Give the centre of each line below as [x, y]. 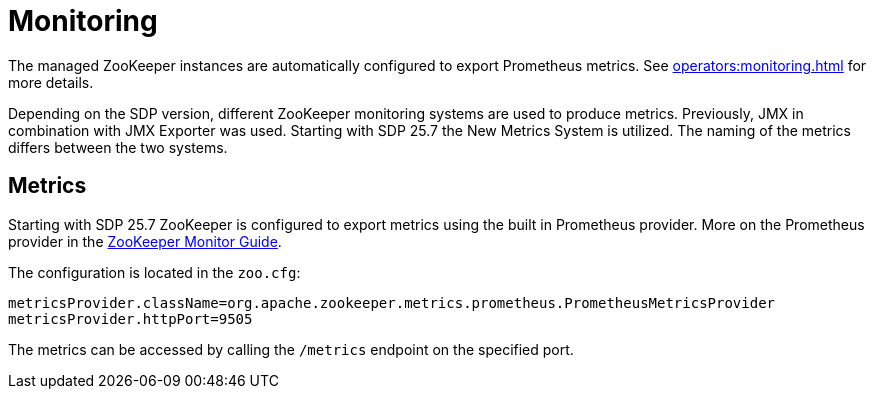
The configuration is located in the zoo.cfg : [154, 272]
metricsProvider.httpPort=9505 [130, 318]
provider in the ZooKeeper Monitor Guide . [145, 241]
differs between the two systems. [118, 147]
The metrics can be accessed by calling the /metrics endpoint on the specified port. [291, 349]
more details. [51, 82]
